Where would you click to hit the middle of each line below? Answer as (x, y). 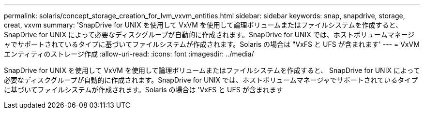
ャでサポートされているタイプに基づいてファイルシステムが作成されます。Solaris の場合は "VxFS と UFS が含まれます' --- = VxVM (212, 44)
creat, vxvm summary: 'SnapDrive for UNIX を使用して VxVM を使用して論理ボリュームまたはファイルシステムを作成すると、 (203, 25)
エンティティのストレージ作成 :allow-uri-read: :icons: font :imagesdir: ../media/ (129, 54)
